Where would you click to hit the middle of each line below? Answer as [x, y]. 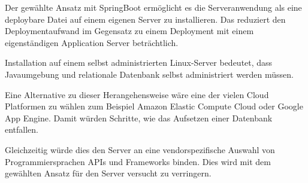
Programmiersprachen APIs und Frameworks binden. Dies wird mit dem [138, 161]
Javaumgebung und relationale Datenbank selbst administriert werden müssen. [150, 74]
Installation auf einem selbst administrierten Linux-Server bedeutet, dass [139, 62]
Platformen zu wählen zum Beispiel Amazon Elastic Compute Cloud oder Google [154, 106]
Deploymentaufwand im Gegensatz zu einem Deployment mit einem [129, 31]
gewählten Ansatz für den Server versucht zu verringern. [108, 173]
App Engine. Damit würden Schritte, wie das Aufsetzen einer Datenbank [139, 118]
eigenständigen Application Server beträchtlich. [92, 42]
